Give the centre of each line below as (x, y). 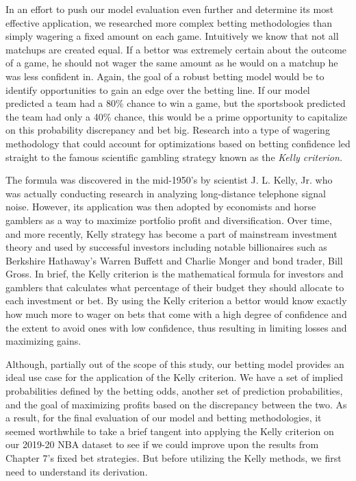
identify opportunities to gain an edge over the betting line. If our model (158, 89)
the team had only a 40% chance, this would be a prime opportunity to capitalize (177, 116)
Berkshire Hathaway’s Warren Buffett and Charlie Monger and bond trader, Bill (174, 260)
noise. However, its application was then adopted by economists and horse (161, 207)
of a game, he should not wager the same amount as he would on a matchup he (172, 63)
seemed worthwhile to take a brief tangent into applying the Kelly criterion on (170, 431)
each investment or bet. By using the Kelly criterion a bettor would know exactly (176, 300)
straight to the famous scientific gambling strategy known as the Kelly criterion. (174, 157)
